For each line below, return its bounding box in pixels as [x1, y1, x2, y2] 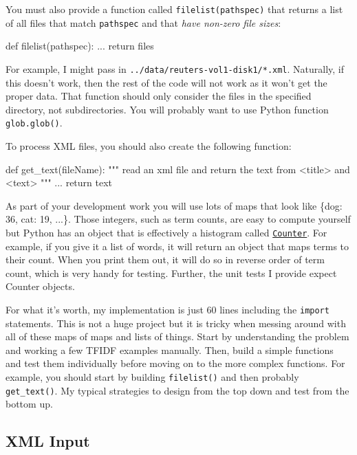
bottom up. [6, 397, 53, 411]
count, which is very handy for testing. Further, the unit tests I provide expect [6, 265, 337, 280]
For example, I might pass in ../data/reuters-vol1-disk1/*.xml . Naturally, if [6, 61, 345, 76]
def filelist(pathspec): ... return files [6, 38, 154, 53]
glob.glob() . [6, 115, 63, 130]
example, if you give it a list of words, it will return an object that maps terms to [6, 238, 349, 253]
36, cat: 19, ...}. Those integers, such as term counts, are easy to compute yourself [6, 212, 351, 226]
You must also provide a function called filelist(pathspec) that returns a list [6, 2, 343, 16]
